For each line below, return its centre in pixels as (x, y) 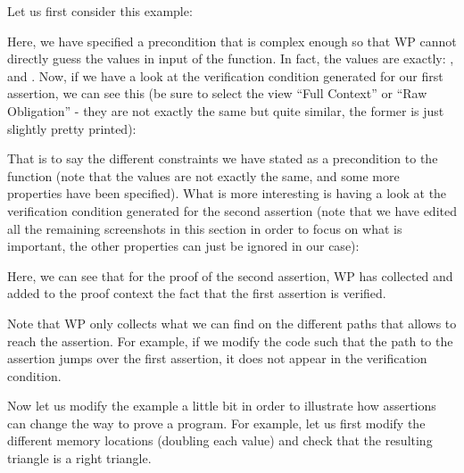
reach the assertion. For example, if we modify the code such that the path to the (230, 340)
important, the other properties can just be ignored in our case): (183, 246)
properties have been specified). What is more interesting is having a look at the (227, 193)
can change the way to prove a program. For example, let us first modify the (216, 423)
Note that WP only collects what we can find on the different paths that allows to (232, 323)
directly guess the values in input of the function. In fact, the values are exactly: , (231, 58)
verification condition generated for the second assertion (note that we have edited (232, 210)
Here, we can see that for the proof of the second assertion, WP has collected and (230, 275)
